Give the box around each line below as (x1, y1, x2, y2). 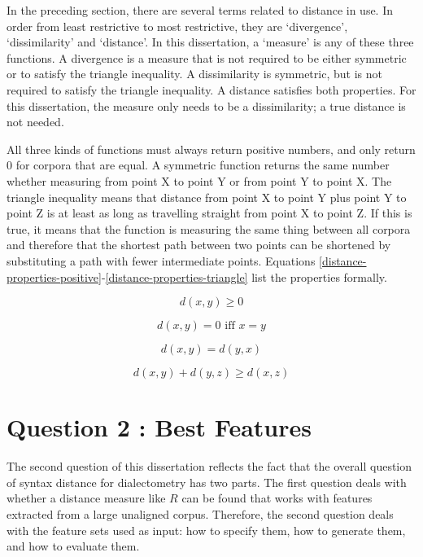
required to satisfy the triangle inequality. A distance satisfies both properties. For (7, 81, 416, 98)
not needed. (7, 113, 64, 130)
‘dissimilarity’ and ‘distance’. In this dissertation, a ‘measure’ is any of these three (7, 33, 414, 50)
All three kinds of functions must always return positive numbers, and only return (7, 140, 416, 157)
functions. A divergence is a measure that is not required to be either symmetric (7, 49, 407, 66)
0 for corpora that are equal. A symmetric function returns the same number (7, 156, 390, 173)
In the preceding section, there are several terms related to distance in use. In (7, 2, 394, 18)
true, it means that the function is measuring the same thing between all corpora (7, 220, 411, 237)
